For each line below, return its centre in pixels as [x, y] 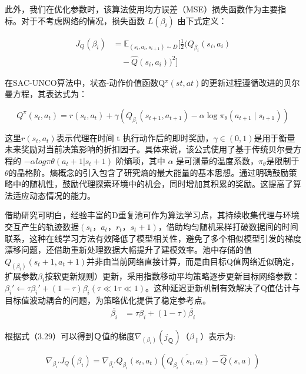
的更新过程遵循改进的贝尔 [250, 82]
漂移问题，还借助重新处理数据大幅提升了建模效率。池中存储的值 [128, 250]
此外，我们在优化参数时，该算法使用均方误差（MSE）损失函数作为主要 [142, 9]
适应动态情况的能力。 [54, 195]
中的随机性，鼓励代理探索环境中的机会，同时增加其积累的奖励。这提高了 [153, 184]
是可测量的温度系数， [217, 161]
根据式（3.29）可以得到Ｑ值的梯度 [70, 335]
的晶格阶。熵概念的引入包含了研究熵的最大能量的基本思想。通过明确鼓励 [149, 172]
